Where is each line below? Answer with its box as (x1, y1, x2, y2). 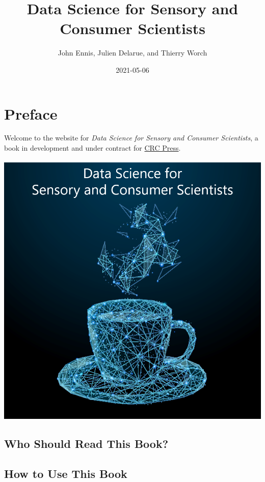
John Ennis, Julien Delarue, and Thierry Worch (58, 47, 207, 58)
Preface (4, 103, 58, 124)
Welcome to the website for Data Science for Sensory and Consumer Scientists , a (4, 132, 258, 143)
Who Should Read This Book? (4, 436, 169, 451)
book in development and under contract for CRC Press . (4, 143, 181, 153)
